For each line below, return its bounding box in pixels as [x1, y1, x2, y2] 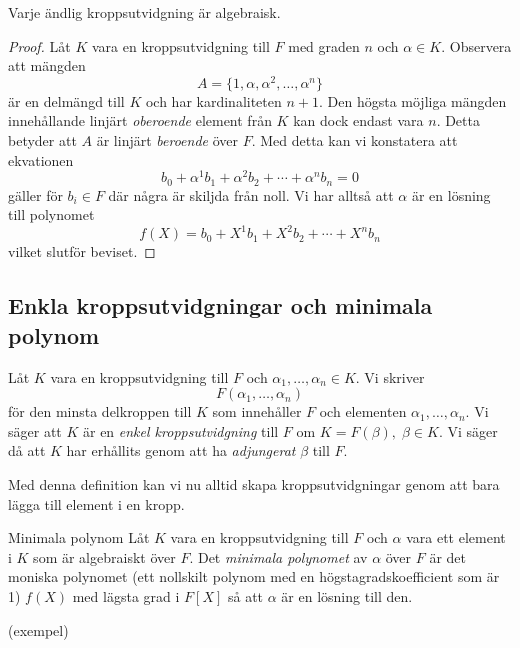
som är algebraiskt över [33, 546, 176, 567]
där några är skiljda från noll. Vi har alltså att [108, 184, 394, 205]
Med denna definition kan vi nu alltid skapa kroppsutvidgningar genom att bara [8, 474, 500, 495]
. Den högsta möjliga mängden [318, 90, 507, 111]
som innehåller [212, 401, 302, 422]
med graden [288, 35, 360, 56]
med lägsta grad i [72, 585, 180, 606]
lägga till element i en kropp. [8, 493, 185, 514]
